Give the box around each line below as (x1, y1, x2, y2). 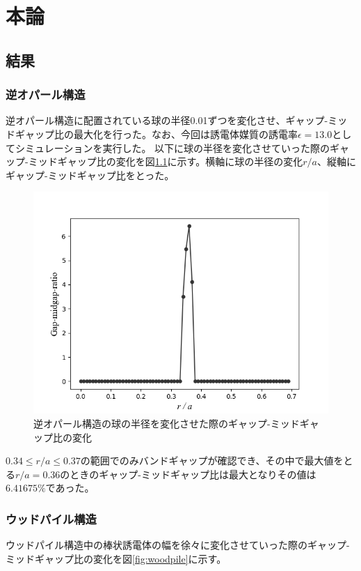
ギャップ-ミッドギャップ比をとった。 (6, 167, 175, 182)
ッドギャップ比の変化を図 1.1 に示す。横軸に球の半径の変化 (38, 154, 303, 169)
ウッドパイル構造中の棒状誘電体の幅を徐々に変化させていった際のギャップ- (6, 538, 350, 552)
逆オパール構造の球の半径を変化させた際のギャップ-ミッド (33, 416, 300, 430)
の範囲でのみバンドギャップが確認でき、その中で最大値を (80, 453, 344, 468)
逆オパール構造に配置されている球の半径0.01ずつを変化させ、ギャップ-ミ (6, 113, 338, 128)
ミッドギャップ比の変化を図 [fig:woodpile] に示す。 (6, 551, 227, 565)
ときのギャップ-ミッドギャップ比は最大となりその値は (70, 466, 316, 481)
